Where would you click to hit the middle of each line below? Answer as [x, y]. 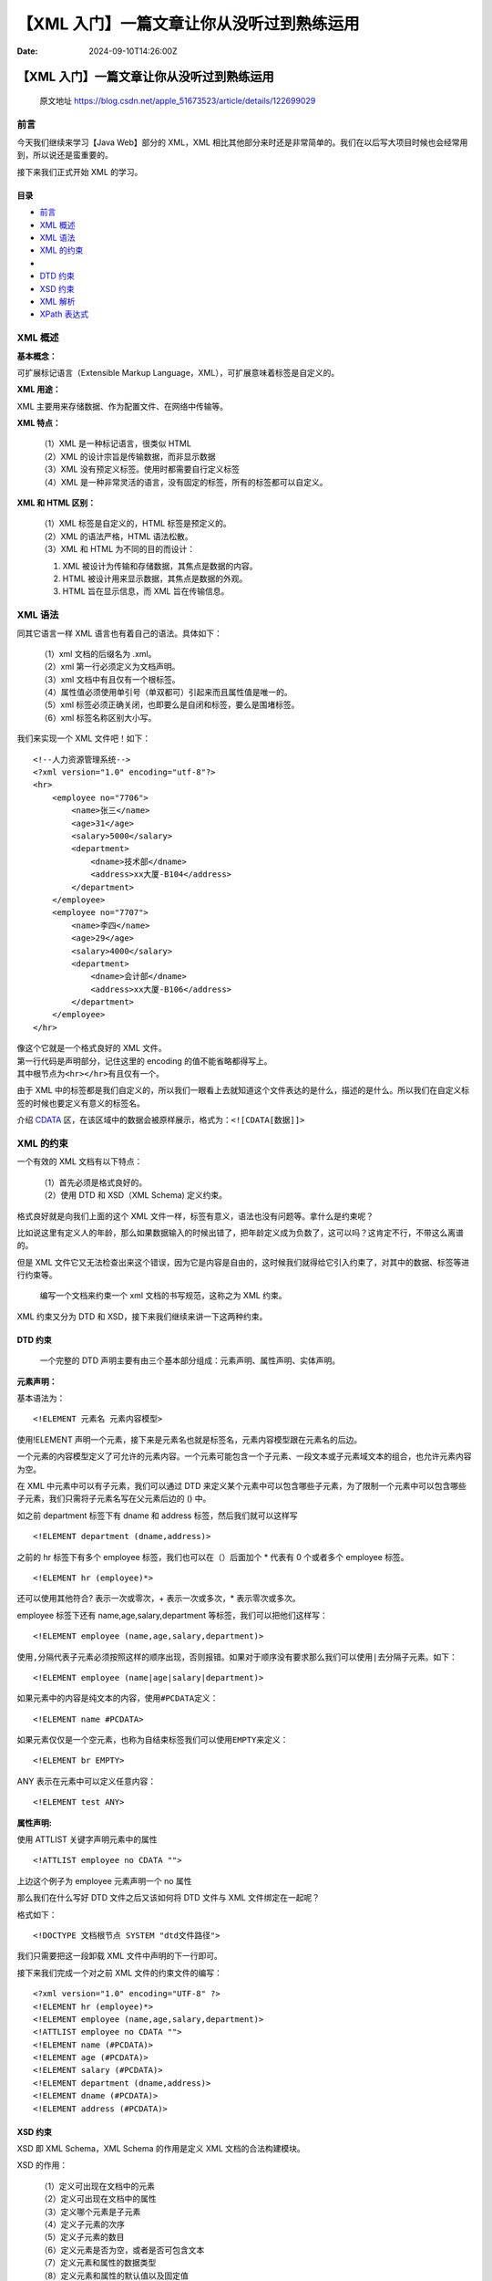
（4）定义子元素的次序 [82, 2224]
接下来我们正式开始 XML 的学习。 [80, 172]
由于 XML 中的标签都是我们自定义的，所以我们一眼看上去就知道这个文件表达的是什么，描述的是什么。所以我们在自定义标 [243, 1090]
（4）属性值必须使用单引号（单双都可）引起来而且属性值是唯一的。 [166, 693]
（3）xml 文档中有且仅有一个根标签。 [110, 679]
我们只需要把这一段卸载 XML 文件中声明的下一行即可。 [119, 1956]
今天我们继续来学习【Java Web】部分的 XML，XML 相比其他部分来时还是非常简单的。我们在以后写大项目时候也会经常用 [242, 142]
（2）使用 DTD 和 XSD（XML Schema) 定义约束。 [133, 1195]
